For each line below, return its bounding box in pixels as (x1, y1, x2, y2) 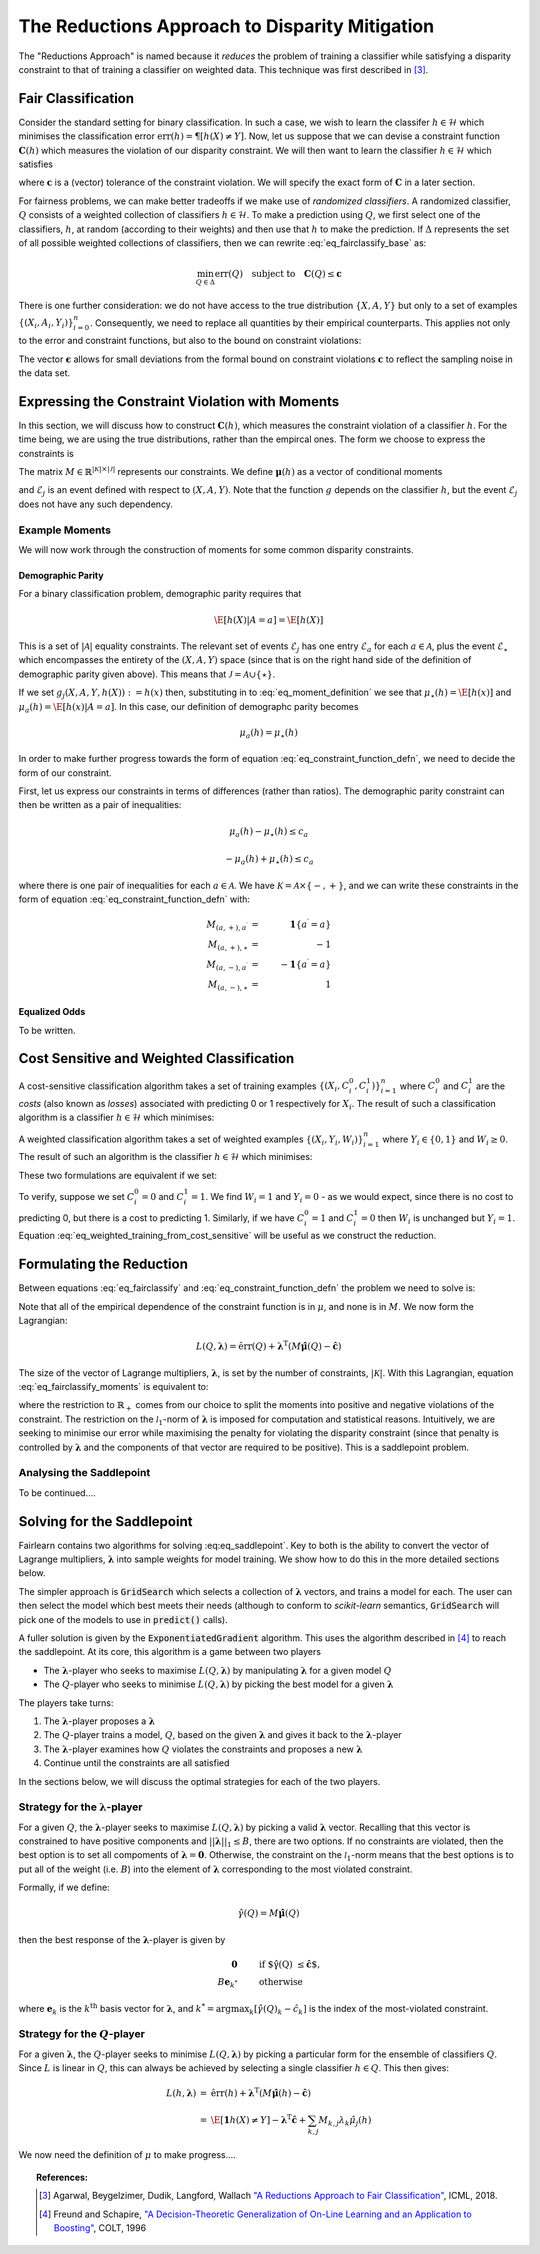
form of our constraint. (18, 766, 112, 779)
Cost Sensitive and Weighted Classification (18, 1050, 295, 1067)
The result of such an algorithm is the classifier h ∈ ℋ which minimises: (18, 1151, 313, 1163)
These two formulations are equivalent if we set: (18, 1169, 218, 1181)
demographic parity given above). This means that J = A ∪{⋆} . (18, 668, 276, 680)
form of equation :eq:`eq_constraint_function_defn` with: (18, 893, 250, 905)
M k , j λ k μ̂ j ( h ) (318, 2114, 372, 2128)
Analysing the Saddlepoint (18, 1466, 151, 1480)
